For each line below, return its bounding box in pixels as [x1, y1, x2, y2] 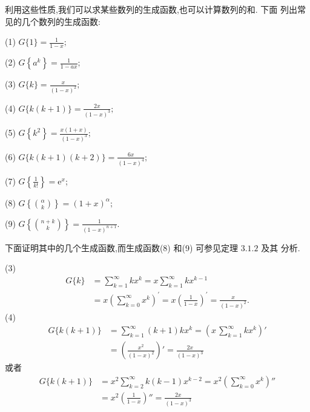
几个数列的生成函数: [21, 15, 101, 27]
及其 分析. [261, 241, 300, 254]
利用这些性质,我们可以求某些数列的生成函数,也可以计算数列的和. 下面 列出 [5, 3, 297, 15]
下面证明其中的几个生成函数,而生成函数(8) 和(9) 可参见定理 [5, 241, 238, 254]
